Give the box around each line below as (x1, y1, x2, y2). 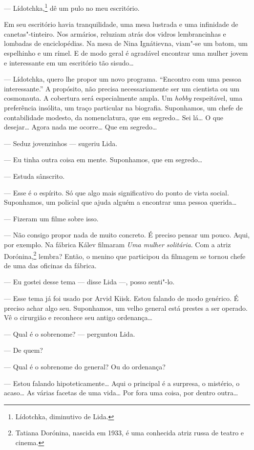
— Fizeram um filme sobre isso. (4, 213, 99, 223)
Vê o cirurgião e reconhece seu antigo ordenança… (4, 312, 152, 322)
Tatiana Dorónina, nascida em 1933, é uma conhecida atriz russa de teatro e (15, 428, 244, 438)
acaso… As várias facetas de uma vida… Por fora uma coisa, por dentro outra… (4, 387, 238, 398)
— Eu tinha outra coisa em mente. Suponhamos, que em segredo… (4, 154, 203, 165)
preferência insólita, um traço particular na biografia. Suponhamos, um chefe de (4, 103, 243, 112)
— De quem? (4, 345, 43, 355)
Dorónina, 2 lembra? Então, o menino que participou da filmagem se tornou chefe (4, 249, 246, 261)
